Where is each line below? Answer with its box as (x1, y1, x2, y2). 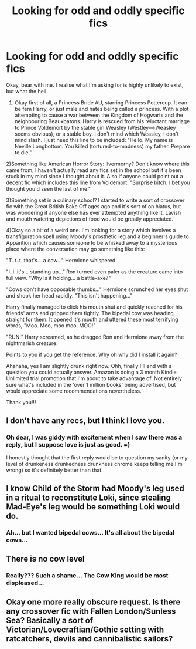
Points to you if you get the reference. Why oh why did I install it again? (6, 351, 177, 358)
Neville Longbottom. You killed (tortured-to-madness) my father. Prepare (14, 143, 190, 150)
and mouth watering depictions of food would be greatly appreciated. (6, 215, 174, 222)
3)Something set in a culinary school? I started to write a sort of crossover (6, 197, 185, 204)
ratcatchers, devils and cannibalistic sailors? (6, 634, 173, 644)
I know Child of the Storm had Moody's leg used (6, 484, 184, 493)
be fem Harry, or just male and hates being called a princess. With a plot (14, 105, 189, 112)
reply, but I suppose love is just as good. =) (6, 441, 130, 449)
